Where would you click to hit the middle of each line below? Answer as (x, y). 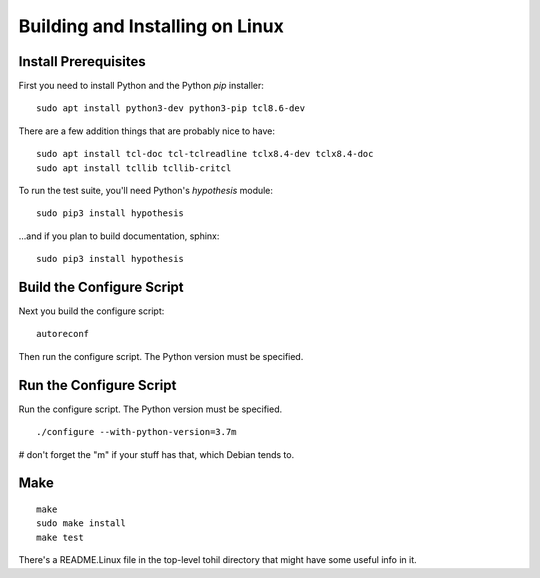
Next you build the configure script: (91, 311)
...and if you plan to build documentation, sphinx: (119, 236)
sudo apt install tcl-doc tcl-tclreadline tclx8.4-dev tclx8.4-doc (205, 154)
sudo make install (81, 523)
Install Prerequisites (82, 61)
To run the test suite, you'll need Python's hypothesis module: (146, 191)
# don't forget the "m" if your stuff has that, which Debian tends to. (156, 454)
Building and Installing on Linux (151, 26)
